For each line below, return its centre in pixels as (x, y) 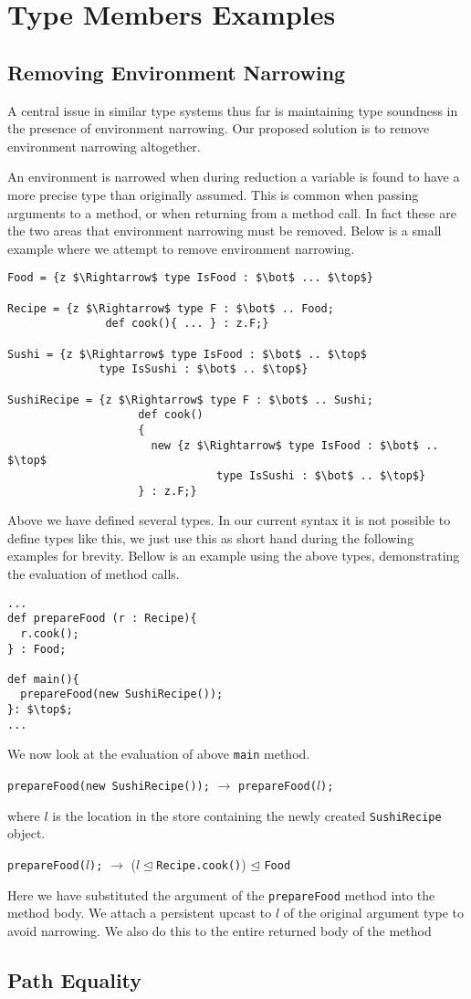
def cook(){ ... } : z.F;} (187, 324)
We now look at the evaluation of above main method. (159, 754)
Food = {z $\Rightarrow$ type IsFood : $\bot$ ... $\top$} (190, 278)
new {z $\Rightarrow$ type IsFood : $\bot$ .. (295, 445)
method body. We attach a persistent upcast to (140, 913)
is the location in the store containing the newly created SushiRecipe (247, 815)
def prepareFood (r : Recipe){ (102, 619)
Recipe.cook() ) (201, 864)
